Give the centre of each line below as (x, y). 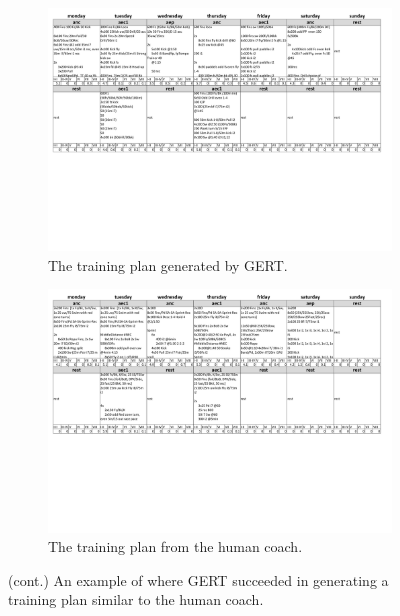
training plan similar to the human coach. (136, 599)
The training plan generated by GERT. (168, 264)
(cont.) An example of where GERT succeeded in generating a (198, 579)
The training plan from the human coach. (175, 546)
